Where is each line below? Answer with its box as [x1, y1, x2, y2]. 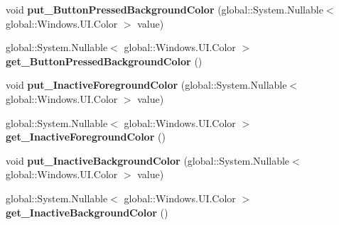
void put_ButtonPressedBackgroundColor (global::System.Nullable [6, 2, 323, 16]
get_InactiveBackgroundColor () [6, 204, 168, 219]
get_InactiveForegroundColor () [6, 129, 166, 144]
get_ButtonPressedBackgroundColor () [6, 53, 203, 68]
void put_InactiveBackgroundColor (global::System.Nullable [6, 153, 290, 168]
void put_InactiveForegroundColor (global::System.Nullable [6, 77, 287, 92]
